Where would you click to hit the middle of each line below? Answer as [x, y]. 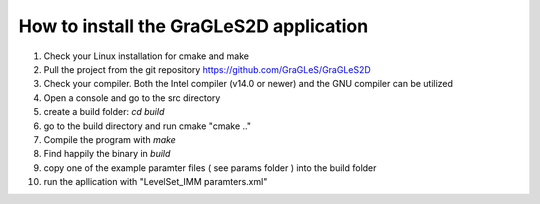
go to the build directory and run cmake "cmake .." [147, 126]
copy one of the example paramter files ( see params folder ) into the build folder [210, 167]
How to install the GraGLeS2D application [193, 26]
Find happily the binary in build [107, 154]
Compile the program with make [110, 139]
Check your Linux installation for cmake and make [146, 56]
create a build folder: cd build [104, 112]
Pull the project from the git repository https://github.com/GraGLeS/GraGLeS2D [207, 69]
